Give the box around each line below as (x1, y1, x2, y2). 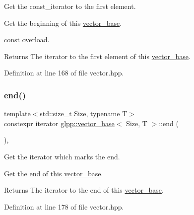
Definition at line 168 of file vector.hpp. (4, 68, 124, 78)
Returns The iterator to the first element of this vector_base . (4, 51, 191, 61)
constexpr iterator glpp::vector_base (4, 118, 115, 128)
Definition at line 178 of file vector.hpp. (4, 201, 124, 212)
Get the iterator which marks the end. (4, 151, 120, 161)
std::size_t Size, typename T (40, 108, 128, 119)
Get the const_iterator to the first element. (4, 1, 136, 11)
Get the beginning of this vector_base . (4, 17, 122, 28)
